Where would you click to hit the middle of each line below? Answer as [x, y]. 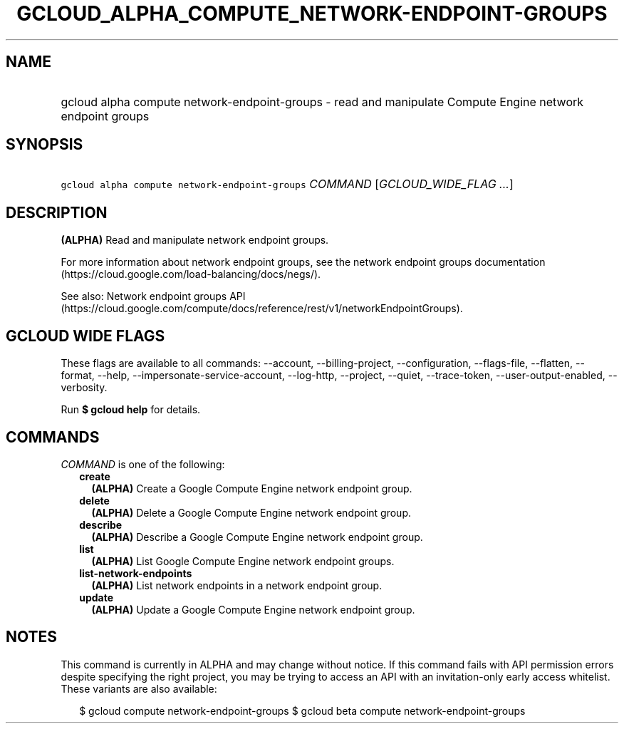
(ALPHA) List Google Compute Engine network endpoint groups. [243, 561]
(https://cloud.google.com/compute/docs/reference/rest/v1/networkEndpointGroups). [262, 309]
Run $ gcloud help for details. [131, 410]
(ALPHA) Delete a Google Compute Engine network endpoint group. [251, 512]
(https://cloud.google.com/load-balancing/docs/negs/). [191, 274]
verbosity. [84, 388]
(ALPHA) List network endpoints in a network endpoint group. [237, 585]
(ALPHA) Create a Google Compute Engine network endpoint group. [252, 488]
